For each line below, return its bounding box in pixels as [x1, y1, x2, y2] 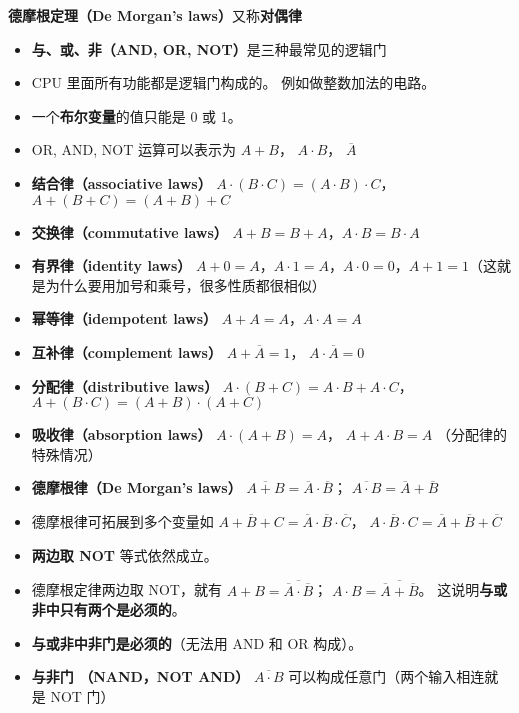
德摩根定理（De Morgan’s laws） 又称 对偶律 [8, 5, 302, 25]
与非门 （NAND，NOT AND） [31, 666, 250, 687]
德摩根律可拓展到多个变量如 [31, 510, 214, 531]
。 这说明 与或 [418, 579, 508, 600]
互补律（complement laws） [31, 341, 222, 362]
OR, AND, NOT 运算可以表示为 [31, 139, 236, 160]
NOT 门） [50, 685, 115, 706]
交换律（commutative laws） [31, 221, 228, 242]
